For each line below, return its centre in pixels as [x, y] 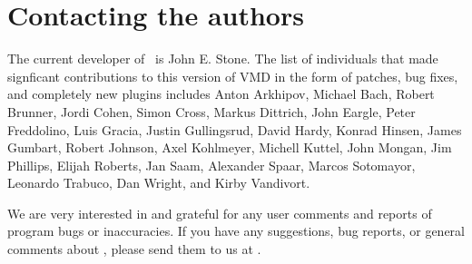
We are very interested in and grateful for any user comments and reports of [220, 213]
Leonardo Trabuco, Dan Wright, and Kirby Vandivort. [159, 183]
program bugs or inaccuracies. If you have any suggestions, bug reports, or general [236, 231]
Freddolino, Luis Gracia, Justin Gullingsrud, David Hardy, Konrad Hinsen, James [235, 129]
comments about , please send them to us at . [134, 249]
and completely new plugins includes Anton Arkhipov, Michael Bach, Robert [221, 94]
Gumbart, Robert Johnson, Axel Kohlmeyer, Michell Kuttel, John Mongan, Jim [230, 147]
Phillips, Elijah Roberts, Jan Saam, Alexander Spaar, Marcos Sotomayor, [211, 165]
